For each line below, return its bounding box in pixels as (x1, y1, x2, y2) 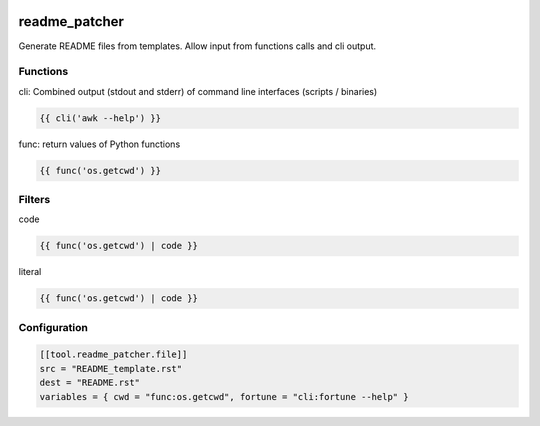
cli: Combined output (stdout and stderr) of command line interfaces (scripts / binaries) (18, 85, 378, 97)
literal (18, 266, 42, 278)
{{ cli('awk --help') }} (39, 112, 162, 124)
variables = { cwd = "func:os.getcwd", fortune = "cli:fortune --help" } (39, 391, 409, 402)
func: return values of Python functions (18, 138, 181, 150)
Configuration (18, 320, 89, 334)
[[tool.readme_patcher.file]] (39, 349, 188, 360)
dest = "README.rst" (39, 377, 140, 389)
